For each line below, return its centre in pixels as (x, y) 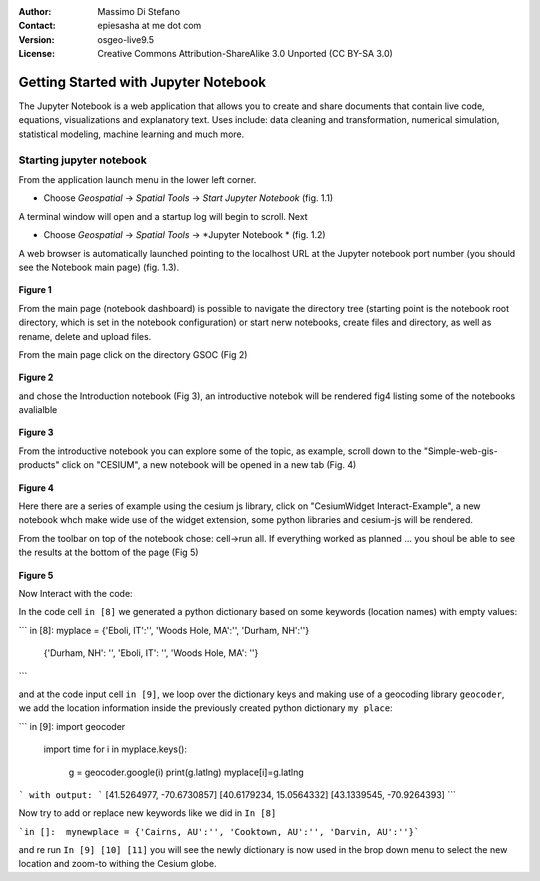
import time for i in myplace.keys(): (115, 749)
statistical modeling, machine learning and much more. (131, 134)
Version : (36, 39)
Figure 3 (36, 432)
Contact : (37, 26)
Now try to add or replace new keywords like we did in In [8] (147, 813)
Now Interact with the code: (76, 593)
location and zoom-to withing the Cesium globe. (117, 864)
